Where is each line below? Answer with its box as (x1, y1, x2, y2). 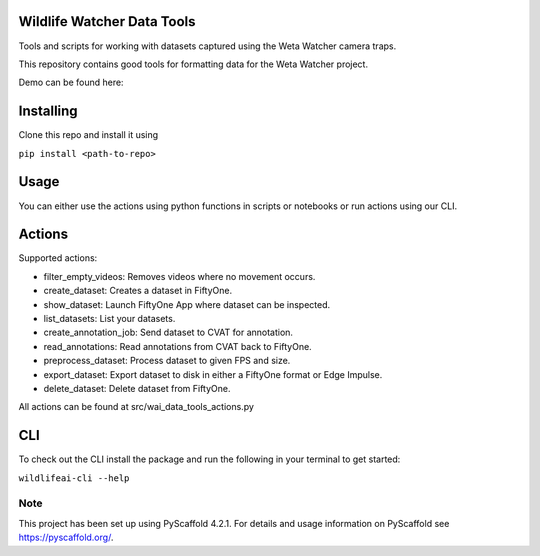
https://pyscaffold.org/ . (18, 531, 114, 544)
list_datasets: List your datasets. (43, 312, 176, 324)
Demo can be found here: (18, 76, 124, 89)
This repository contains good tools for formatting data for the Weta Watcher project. (18, 58, 369, 70)
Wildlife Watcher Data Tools (18, 13, 196, 30)
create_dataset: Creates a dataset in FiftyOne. (43, 285, 233, 297)
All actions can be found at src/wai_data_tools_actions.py (18, 401, 255, 413)
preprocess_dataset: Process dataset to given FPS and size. (43, 355, 291, 367)
